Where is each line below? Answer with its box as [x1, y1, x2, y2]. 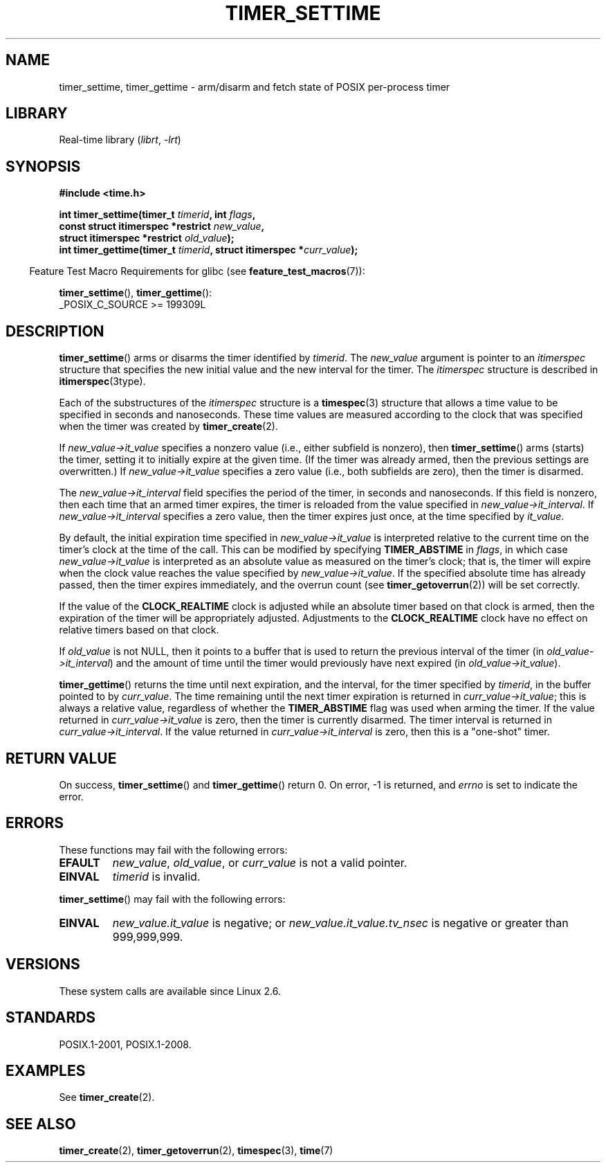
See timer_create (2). [59, 1091, 155, 1104]
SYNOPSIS [6, 157, 81, 175]
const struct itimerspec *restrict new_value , [59, 220, 265, 233]
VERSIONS [6, 955, 80, 973]
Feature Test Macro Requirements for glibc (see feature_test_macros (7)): [29, 265, 365, 278]
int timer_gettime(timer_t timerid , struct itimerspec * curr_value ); [59, 244, 358, 256]
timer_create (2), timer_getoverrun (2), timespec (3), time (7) [59, 1144, 333, 1157]
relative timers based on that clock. [59, 624, 219, 636]
